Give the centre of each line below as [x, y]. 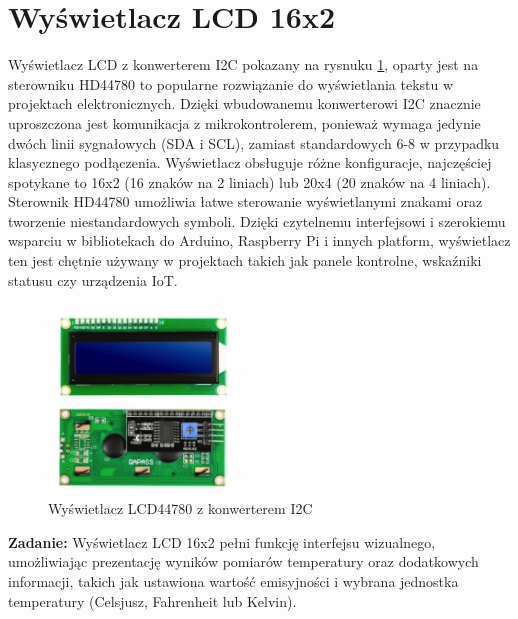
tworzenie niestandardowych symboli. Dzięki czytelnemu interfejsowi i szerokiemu [257, 220]
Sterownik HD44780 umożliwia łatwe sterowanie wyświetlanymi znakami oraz [245, 201]
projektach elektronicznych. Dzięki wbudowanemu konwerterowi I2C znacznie [244, 103]
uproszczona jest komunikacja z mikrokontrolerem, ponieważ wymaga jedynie [244, 122]
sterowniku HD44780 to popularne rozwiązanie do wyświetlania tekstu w [231, 83]
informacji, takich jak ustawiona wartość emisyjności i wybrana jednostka [233, 580]
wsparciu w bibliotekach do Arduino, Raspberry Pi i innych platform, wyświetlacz [259, 240]
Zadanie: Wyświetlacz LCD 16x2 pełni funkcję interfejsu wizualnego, [222, 541]
